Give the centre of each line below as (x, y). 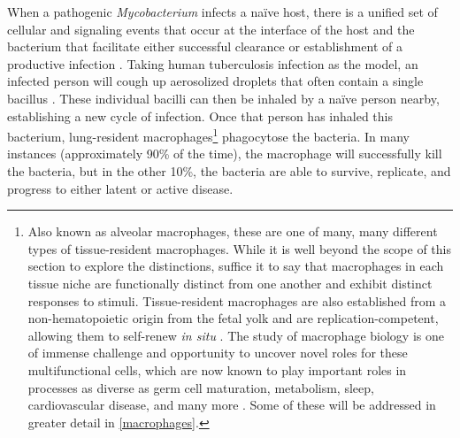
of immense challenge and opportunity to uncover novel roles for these (218, 353)
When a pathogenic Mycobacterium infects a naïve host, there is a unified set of (222, 12)
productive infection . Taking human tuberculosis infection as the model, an (213, 63)
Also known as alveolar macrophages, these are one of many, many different (233, 231)
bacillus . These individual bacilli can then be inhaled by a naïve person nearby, (223, 98)
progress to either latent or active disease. (120, 188)
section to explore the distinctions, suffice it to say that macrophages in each (236, 266)
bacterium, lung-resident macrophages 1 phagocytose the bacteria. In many (209, 135)
